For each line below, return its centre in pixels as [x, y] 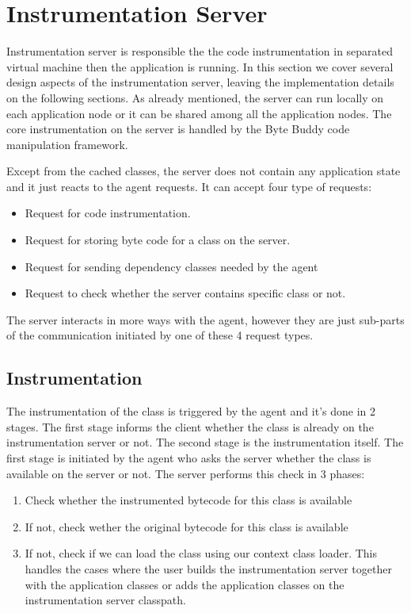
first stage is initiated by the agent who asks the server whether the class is [189, 458]
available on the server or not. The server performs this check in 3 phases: [186, 473]
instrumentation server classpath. [105, 600]
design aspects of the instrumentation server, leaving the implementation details [200, 82]
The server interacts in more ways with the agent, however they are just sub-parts [205, 319]
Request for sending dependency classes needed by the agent [171, 266]
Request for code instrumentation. [108, 213]
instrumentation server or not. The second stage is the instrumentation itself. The [205, 442]
